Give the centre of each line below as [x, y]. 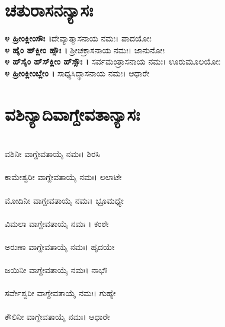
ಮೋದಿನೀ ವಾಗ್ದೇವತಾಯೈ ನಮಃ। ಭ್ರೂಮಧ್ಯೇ [64, 200]
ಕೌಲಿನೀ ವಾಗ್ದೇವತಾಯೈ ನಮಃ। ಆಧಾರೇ [57, 316]
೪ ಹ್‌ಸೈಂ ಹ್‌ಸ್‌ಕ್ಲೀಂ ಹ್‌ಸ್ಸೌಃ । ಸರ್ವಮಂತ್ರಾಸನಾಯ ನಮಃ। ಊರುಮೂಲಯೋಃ [113, 61]
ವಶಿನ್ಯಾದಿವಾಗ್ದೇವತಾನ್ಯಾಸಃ [73, 113]
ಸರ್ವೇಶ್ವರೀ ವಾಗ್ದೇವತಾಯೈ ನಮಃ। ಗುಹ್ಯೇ [60, 293]
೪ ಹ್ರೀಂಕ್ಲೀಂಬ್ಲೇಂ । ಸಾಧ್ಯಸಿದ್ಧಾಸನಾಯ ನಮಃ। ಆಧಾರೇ [77, 73]
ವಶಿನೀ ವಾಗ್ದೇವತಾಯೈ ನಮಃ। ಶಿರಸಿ [52, 154]
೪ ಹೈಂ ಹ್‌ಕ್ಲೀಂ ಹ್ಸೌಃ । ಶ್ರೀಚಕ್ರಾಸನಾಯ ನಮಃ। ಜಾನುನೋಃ [85, 49]
